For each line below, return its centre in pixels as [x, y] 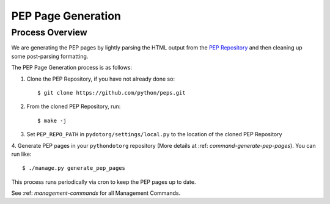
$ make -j [52, 120]
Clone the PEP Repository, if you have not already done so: [101, 79]
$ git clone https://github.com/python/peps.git [112, 93]
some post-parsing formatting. [50, 56]
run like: [21, 154]
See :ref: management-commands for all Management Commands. [96, 193]
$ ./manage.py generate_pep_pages [74, 168]
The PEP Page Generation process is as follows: [72, 68]
